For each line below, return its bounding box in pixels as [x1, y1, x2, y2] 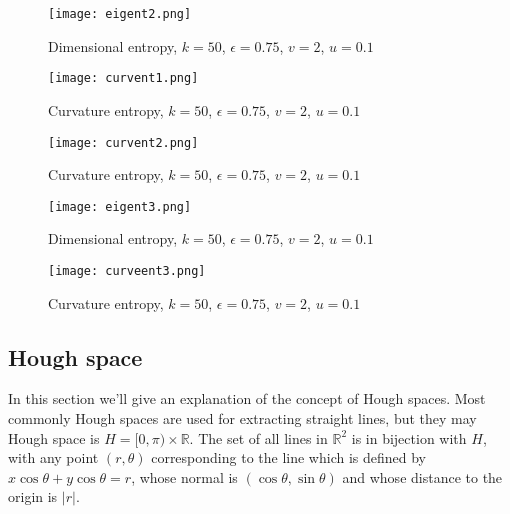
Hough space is [8, 427, 100, 448]
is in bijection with [351, 427, 467, 448]
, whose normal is [131, 466, 238, 487]
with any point [8, 447, 99, 468]
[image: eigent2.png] [48, 7, 192, 21]
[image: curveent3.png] [48, 264, 206, 278]
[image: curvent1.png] [48, 71, 199, 86]
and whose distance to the [342, 466, 503, 487]
